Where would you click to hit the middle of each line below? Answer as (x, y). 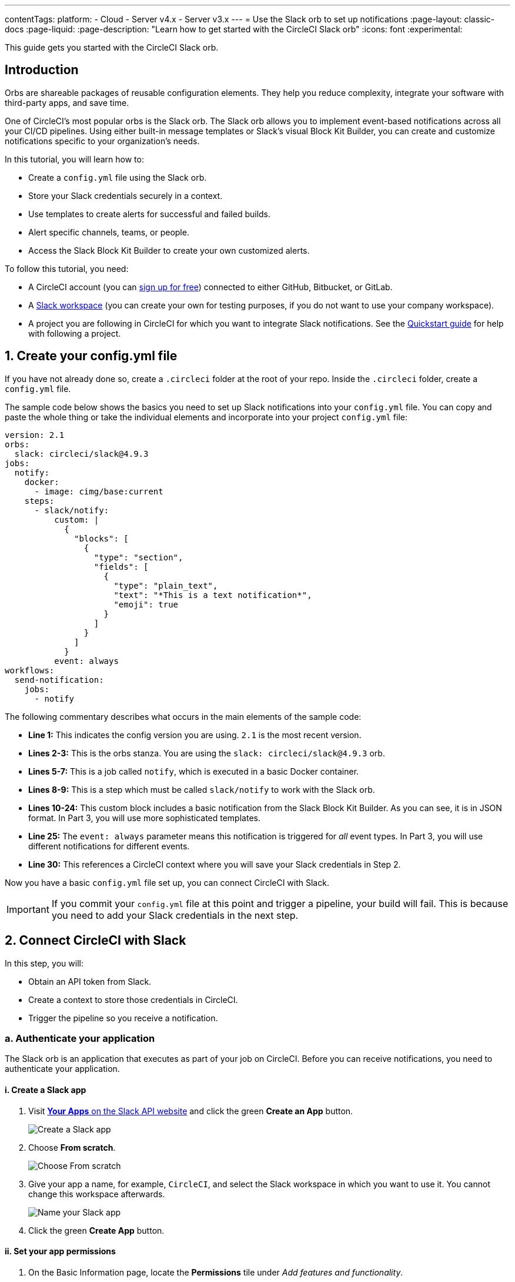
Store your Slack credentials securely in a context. (126, 195)
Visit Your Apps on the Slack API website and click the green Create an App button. (191, 1111)
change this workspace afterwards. (97, 1194)
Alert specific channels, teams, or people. (109, 232)
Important (28, 909)
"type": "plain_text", (166, 585)
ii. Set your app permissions (60, 1251)
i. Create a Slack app (46, 1090)
